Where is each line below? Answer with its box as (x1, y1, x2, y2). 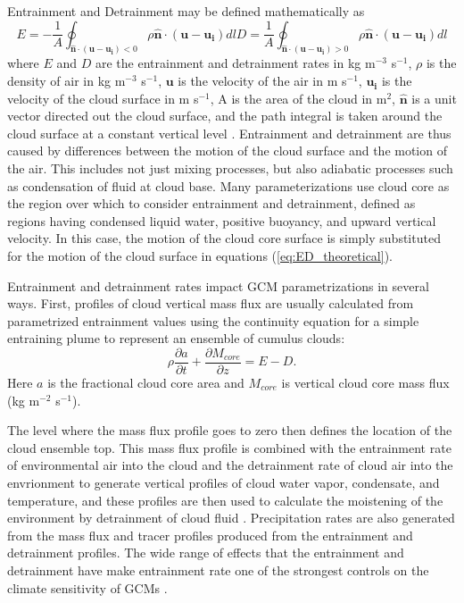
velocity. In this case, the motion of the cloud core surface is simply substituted (7, 229, 441, 247)
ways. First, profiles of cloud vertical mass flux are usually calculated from (7, 294, 414, 313)
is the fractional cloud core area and (47, 373, 244, 392)
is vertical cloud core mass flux (281, 373, 450, 392)
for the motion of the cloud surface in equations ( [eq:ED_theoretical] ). (7, 246, 393, 264)
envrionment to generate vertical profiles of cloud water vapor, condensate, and (7, 473, 440, 491)
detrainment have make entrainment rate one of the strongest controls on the (7, 560, 429, 579)
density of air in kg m (7, 71, 126, 90)
